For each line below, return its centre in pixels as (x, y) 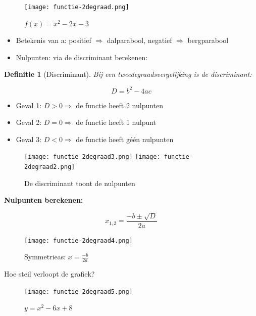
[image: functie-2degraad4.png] (79, 240)
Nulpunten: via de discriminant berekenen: (82, 57)
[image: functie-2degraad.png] (77, 7)
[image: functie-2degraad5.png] (79, 291)
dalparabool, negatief (139, 40)
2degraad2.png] (50, 167)
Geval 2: (29, 122)
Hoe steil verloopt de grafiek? (49, 274)
